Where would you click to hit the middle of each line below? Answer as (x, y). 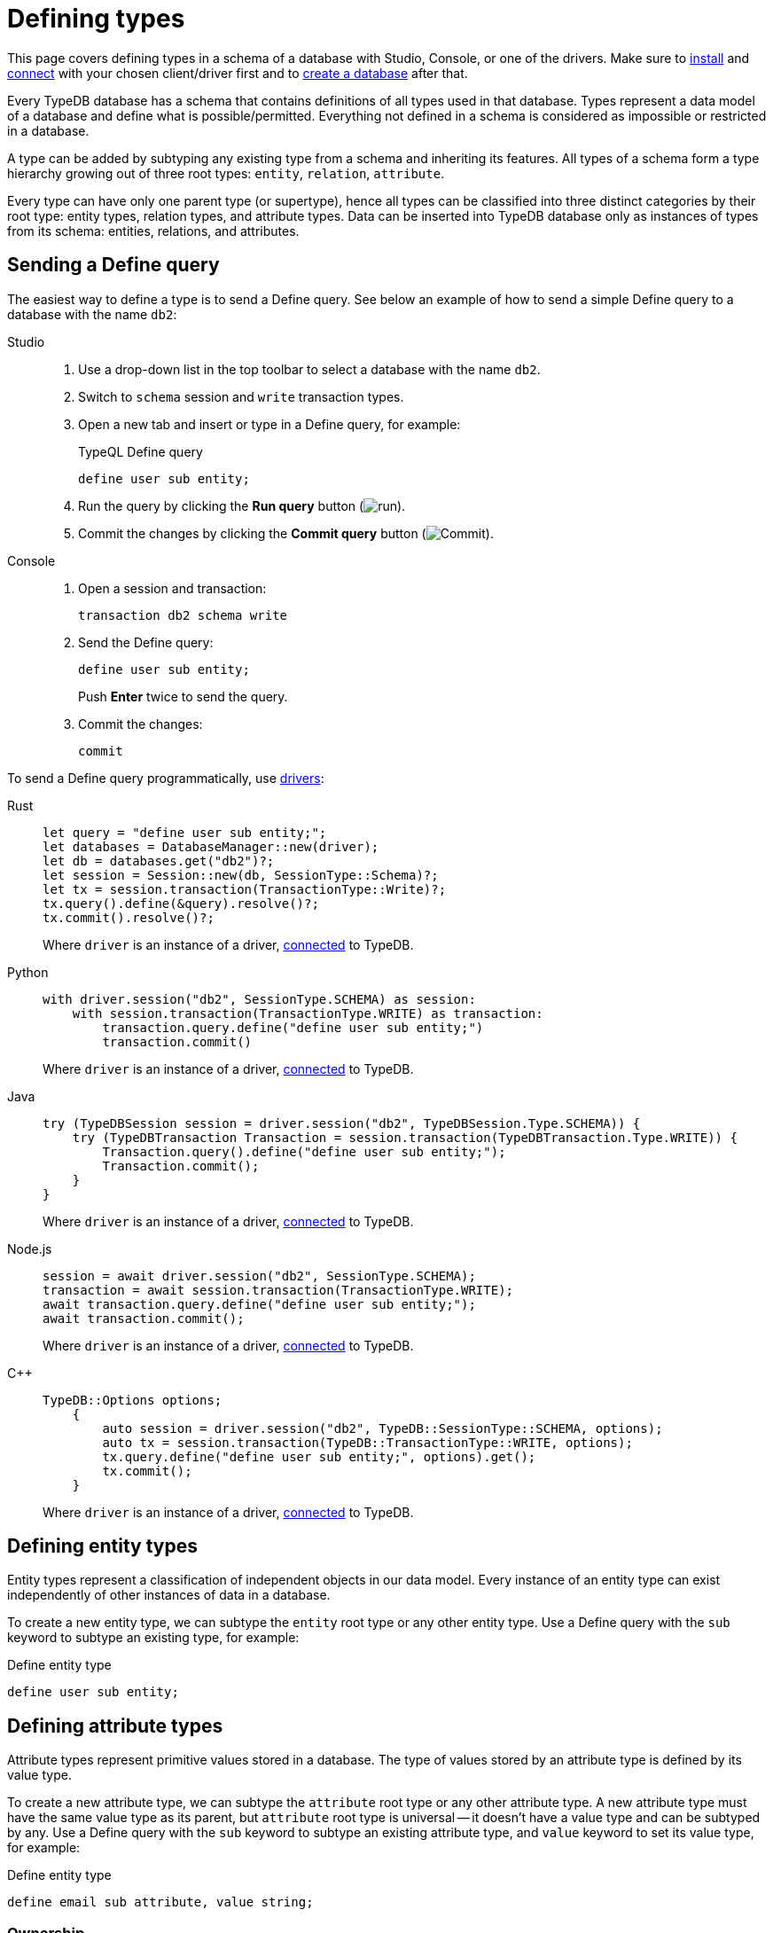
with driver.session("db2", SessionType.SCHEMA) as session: (259, 999)
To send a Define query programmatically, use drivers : (166, 778)
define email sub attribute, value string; (160, 1902)
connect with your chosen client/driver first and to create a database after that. (238, 73)
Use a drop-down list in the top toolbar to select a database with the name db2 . (309, 369)
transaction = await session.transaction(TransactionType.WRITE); (278, 1290)
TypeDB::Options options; (133, 1400)
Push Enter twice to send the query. (183, 696)
